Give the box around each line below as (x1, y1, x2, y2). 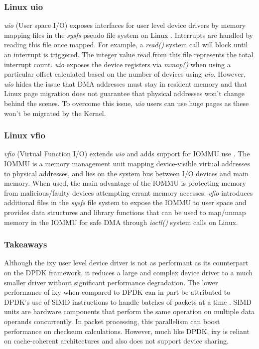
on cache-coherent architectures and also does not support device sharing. (4, 336, 229, 346)
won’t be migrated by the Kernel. (4, 108, 106, 118)
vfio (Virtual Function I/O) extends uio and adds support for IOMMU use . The (4, 148, 250, 159)
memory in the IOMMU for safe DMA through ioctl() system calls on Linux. (4, 217, 238, 227)
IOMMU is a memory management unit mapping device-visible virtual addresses (4, 158, 250, 168)
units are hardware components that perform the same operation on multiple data (4, 306, 255, 317)
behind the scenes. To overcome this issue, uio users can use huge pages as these (4, 98, 249, 108)
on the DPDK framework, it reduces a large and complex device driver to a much (4, 267, 253, 277)
